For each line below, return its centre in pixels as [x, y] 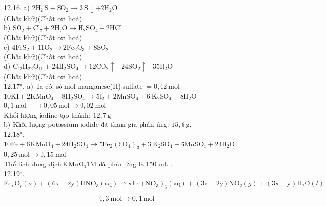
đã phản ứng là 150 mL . [135, 163]
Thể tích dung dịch [32, 163]
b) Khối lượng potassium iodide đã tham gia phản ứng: [87, 124]
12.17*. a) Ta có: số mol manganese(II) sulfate [73, 86]
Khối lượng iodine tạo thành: [47, 114]
